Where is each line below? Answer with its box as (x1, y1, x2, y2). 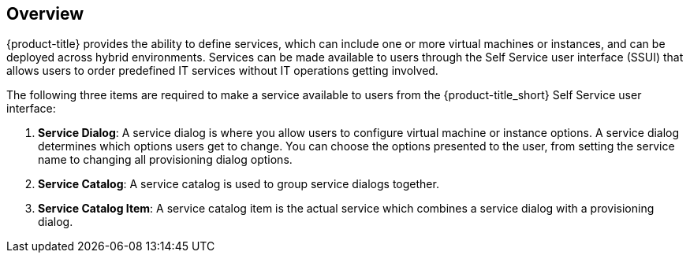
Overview (6, 4, 84, 24)
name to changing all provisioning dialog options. (38, 153, 293, 167)
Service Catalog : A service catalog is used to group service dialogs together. (38, 177, 439, 191)
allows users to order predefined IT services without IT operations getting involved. (6, 64, 438, 78)
